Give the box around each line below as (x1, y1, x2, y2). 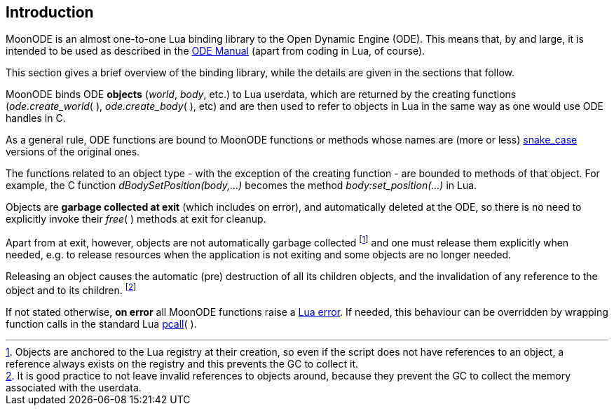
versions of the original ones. (6, 146, 140, 158)
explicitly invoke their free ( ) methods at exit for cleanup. (6, 213, 266, 225)
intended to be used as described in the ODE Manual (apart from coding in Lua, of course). (6, 45, 425, 57)
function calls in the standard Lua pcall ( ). (6, 317, 197, 330)
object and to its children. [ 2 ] (6, 282, 137, 296)
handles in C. (6, 112, 66, 125)
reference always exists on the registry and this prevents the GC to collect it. (6, 357, 359, 370)
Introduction (6, 4, 94, 21)
